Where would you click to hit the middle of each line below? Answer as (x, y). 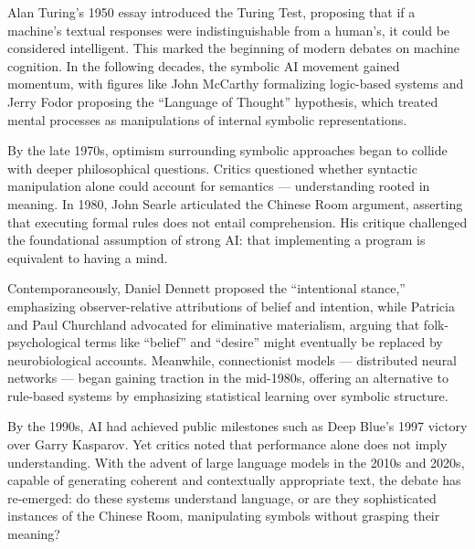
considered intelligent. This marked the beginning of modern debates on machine (234, 48)
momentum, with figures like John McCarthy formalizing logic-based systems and (236, 84)
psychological (44, 342)
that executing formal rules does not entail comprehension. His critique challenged (237, 222)
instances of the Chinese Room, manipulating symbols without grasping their (224, 516)
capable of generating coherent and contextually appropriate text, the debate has (234, 480)
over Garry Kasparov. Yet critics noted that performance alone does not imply (227, 444)
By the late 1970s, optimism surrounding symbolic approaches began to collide (227, 150)
